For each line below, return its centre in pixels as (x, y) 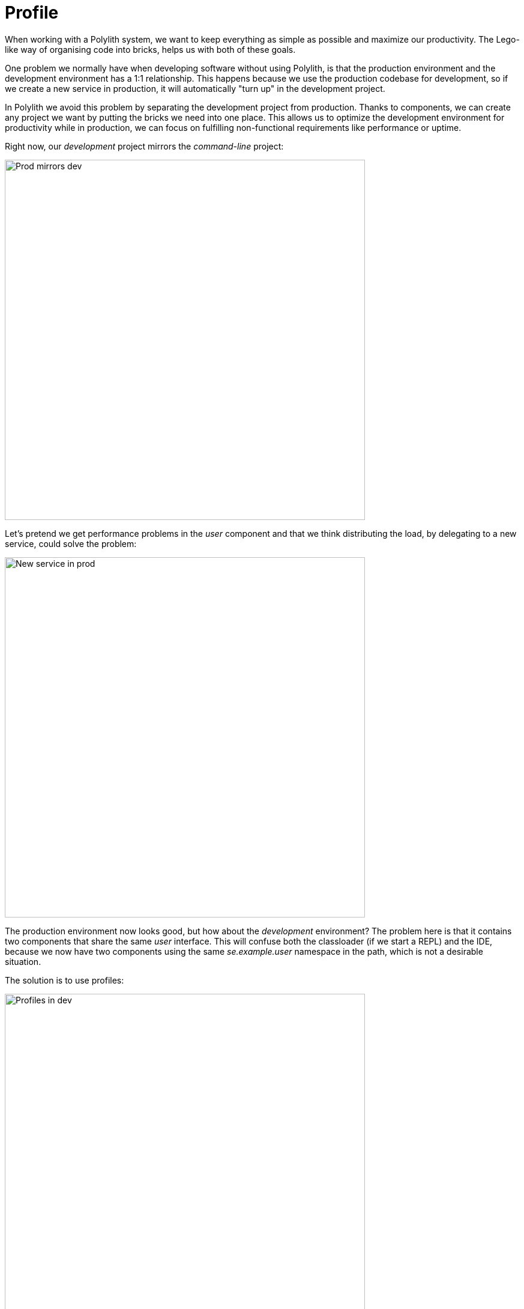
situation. (23, 961)
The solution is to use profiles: (65, 980)
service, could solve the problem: (71, 543)
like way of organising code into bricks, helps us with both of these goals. (150, 49)
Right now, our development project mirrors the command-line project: (144, 146)
